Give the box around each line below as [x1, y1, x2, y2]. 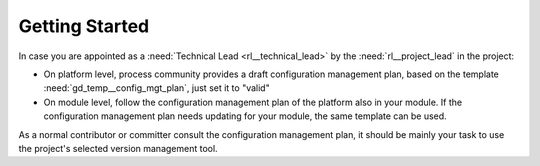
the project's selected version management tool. [18, 142, 219, 154]
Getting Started [18, 15, 150, 37]
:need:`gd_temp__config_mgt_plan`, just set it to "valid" [43, 82, 270, 94]
